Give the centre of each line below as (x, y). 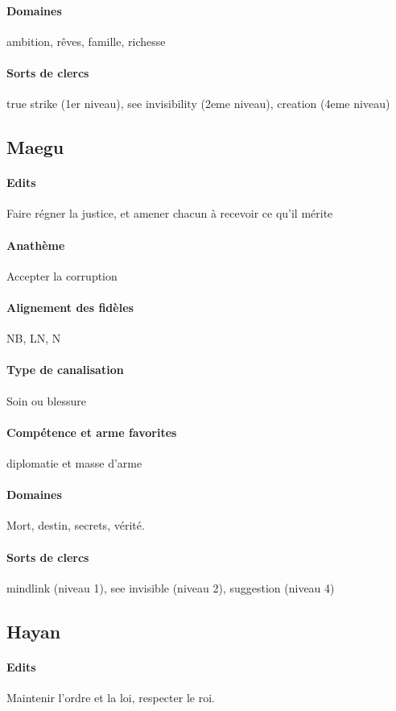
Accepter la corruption (62, 275)
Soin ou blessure (46, 400)
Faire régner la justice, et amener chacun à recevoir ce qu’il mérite (170, 213)
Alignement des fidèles (70, 307)
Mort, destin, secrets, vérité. (76, 525)
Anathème (36, 245)
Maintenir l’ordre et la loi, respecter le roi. (111, 697)
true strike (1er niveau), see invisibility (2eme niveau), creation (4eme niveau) (198, 104)
